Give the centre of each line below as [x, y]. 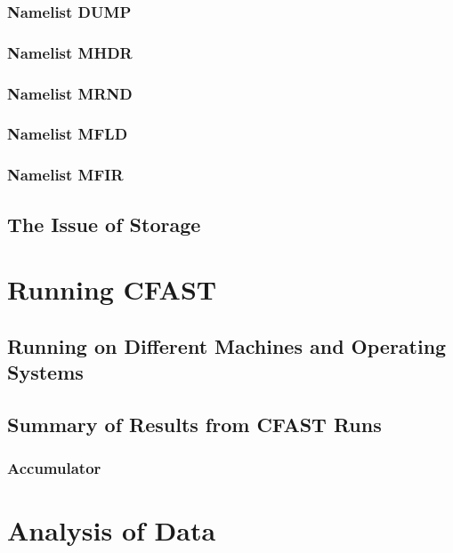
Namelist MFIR [65, 175]
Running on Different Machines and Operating [227, 345]
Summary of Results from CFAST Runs [194, 424]
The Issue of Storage [104, 224]
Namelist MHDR [70, 52]
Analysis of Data [112, 530]
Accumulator [54, 468]
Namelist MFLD [68, 134]
